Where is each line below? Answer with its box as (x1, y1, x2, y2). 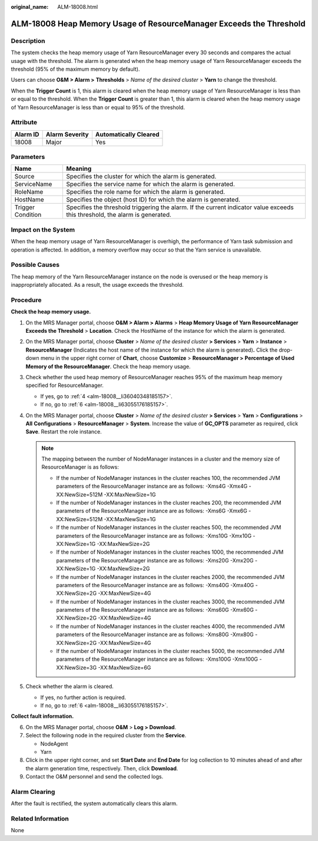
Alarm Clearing (11, 787, 55, 796)
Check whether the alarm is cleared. (25, 683, 114, 690)
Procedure (11, 296, 42, 304)
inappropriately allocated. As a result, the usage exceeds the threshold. (11, 282, 184, 289)
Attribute (11, 118, 38, 127)
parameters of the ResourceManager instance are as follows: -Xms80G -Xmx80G (56, 631, 254, 638)
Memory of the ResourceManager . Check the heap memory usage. (25, 363, 191, 370)
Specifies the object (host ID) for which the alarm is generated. (66, 196, 241, 204)
